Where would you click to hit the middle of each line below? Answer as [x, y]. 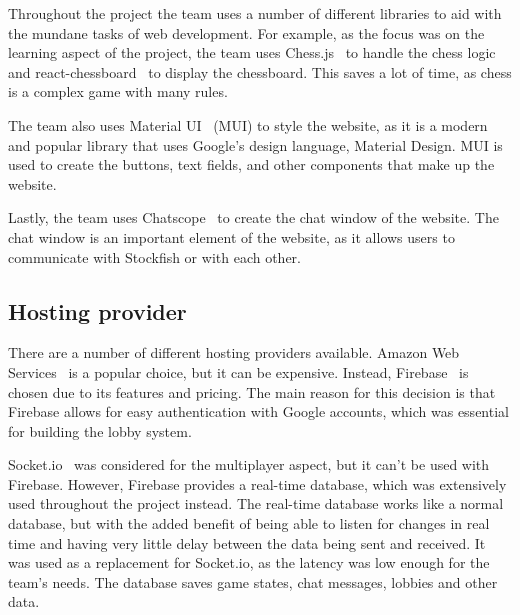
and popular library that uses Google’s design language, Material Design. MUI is [255, 144]
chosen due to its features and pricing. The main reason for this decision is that [252, 391]
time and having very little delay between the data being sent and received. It [247, 542]
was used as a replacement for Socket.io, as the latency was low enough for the [249, 562]
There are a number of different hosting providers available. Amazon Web [234, 352]
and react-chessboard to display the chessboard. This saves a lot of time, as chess [260, 71]
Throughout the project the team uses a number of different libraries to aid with [255, 13]
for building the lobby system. [100, 430]
